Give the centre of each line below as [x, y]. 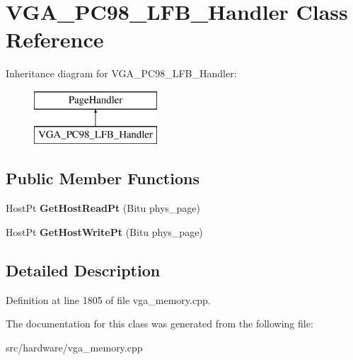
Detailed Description [83, 270]
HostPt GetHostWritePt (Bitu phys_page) [104, 231]
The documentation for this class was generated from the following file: [160, 324]
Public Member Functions [103, 178]
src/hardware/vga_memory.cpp [74, 347]
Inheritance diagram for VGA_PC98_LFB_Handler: [121, 73]
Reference [55, 39]
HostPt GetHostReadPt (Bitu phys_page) [103, 208]
